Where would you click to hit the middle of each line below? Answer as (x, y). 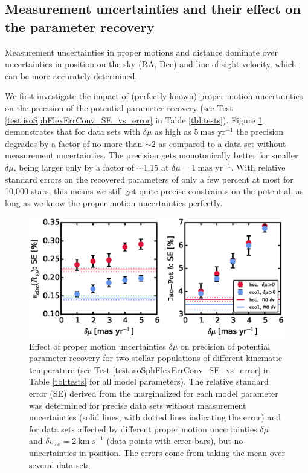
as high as (173, 132)
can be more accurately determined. (71, 75)
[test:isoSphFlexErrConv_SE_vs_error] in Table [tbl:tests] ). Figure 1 (134, 119)
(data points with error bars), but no (175, 441)
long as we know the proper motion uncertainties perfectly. (114, 202)
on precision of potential (225, 346)
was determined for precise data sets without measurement (138, 405)
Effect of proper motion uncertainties (98, 346)
